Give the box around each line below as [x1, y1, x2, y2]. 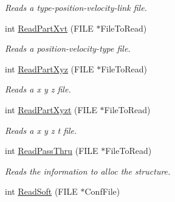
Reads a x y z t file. [5, 124, 77, 136]
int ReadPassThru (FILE [5, 144, 98, 157]
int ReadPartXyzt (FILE [5, 103, 97, 116]
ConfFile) [84, 185, 120, 198]
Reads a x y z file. [5, 83, 71, 96]
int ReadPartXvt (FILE [5, 21, 94, 34]
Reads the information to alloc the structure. [5, 164, 171, 177]
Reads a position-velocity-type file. [5, 42, 131, 55]
